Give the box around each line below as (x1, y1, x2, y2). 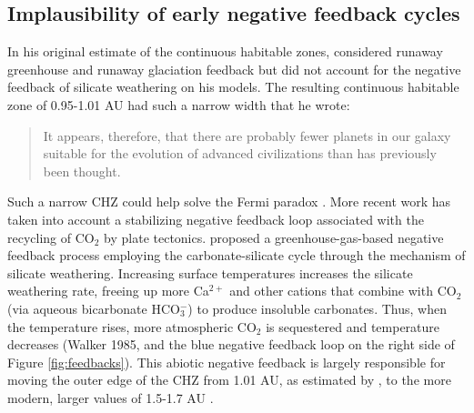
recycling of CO (7, 227, 95, 247)
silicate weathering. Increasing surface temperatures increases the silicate (7, 263, 413, 282)
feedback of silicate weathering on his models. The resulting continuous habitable (7, 77, 459, 96)
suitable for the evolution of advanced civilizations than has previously (43, 144, 437, 163)
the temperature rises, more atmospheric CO (7, 317, 257, 336)
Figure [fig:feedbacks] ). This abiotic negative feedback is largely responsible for (7, 352, 446, 371)
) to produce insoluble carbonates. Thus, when (187, 298, 447, 317)
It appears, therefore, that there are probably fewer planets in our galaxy (43, 126, 451, 145)
